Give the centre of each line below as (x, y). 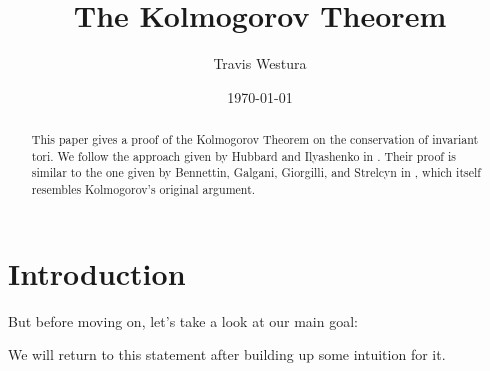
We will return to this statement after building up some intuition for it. (227, 354)
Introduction (97, 272)
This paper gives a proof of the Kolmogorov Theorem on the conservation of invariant (255, 139)
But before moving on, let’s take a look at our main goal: (183, 320)
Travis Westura (260, 63)
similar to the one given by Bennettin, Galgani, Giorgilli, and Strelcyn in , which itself (256, 172)
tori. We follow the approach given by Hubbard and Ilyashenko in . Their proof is (243, 155)
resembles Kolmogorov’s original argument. (143, 189)
